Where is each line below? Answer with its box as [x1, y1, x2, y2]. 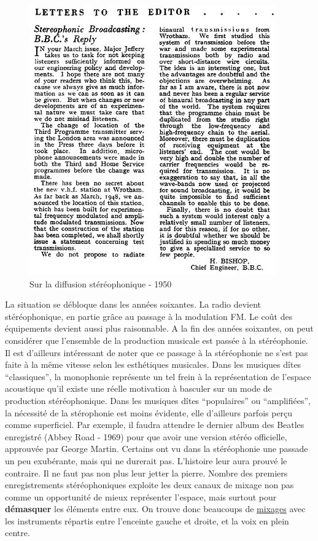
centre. [5, 526, 30, 539]
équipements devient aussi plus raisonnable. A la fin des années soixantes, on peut [5, 322, 314, 335]
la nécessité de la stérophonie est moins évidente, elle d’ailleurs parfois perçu [5, 406, 293, 419]
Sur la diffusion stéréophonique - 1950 [29, 277, 172, 290]
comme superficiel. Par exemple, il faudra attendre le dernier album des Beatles [5, 418, 304, 431]
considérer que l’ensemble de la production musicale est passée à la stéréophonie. [5, 333, 308, 346]
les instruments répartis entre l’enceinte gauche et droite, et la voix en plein [5, 514, 289, 527]
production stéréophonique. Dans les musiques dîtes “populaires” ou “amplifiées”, [5, 394, 311, 407]
